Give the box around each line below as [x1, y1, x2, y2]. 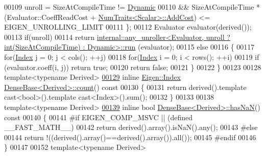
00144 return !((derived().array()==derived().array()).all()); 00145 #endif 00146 [4, 131, 256, 142]
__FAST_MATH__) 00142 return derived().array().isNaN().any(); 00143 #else [4, 122, 258, 132]
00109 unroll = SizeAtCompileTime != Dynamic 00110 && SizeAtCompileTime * [4, 2, 260, 12]
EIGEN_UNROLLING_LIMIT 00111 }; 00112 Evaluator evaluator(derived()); [4, 21, 252, 32]
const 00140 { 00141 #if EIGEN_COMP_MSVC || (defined [4, 112, 193, 122]
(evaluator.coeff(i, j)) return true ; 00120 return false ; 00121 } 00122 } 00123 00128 [4, 61, 261, 72]
